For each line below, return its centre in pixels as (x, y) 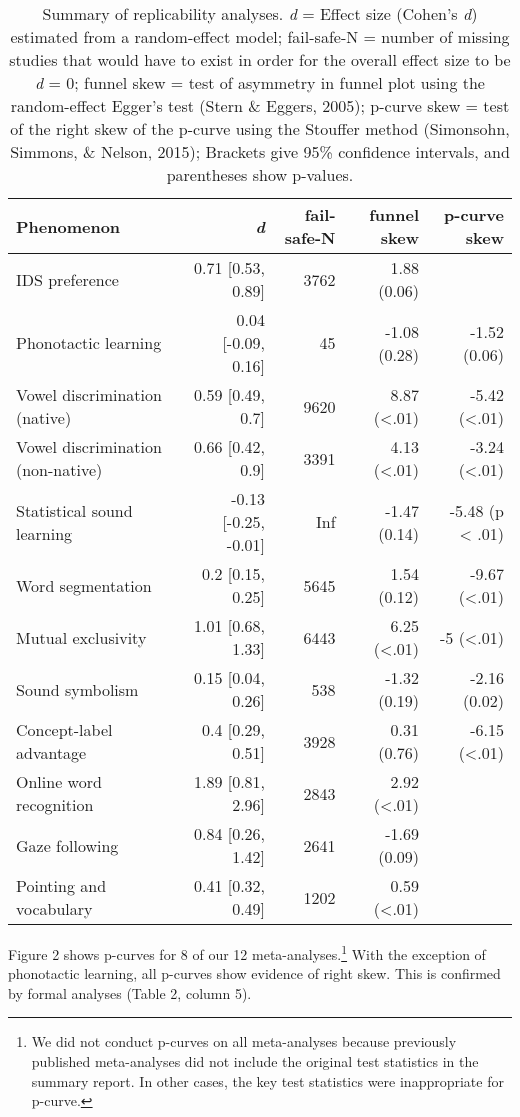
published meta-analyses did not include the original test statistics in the (255, 1061)
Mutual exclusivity (81, 637)
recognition (55, 804)
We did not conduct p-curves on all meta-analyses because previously (244, 1041)
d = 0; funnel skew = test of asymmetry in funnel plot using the (260, 82)
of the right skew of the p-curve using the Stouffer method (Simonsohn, (260, 128)
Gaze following (67, 845)
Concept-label (64, 729)
